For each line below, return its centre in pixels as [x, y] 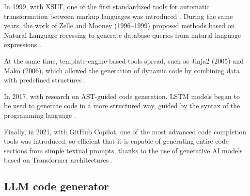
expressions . [23, 44]
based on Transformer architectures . [58, 160]
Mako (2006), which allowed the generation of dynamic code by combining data [122, 70]
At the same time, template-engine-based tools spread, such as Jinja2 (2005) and [124, 60]
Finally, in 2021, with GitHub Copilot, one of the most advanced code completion [125, 131]
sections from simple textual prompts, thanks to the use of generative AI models [123, 150]
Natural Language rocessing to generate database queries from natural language [123, 35]
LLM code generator [56, 186]
